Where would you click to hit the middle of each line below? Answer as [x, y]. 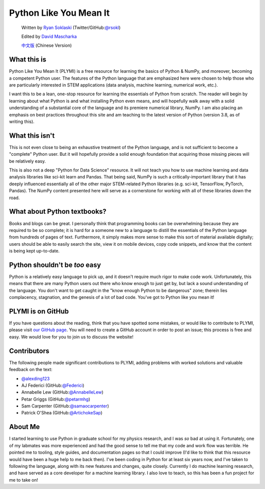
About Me [25, 427]
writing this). [22, 121]
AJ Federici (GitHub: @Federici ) [53, 385]
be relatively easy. [27, 161]
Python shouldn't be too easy [55, 265]
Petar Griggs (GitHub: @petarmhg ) [56, 399]
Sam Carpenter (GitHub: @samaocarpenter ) [65, 406]
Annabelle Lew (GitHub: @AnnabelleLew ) [62, 392]
